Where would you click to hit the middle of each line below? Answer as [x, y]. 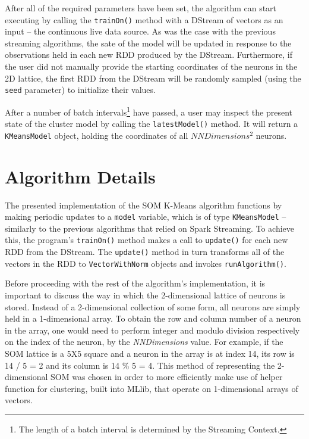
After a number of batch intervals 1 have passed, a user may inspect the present [149, 111]
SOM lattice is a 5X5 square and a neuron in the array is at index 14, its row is [150, 353]
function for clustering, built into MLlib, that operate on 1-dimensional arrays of [152, 388]
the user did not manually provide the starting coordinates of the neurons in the [151, 66]
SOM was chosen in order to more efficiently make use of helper [167, 377]
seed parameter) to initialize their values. [80, 90]
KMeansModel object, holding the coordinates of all [97, 135]
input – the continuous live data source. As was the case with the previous [140, 31]
